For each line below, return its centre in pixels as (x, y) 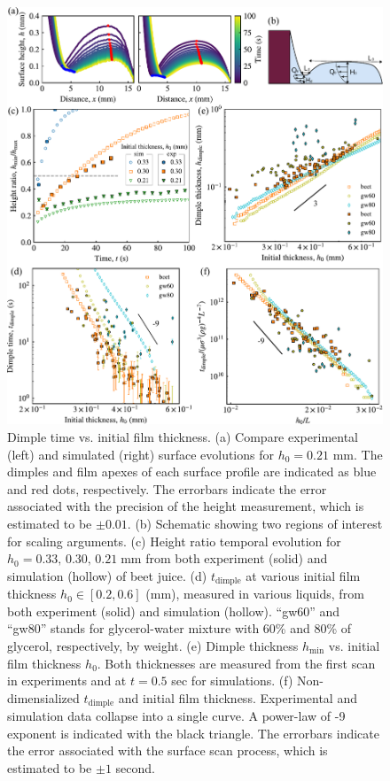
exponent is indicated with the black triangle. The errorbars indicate (193, 733)
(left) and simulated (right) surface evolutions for (140, 454)
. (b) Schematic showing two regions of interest (255, 523)
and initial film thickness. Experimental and (238, 697)
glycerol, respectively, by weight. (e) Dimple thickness (153, 645)
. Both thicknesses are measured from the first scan (236, 663)
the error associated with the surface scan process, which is (168, 750)
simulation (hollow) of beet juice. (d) (107, 575)
